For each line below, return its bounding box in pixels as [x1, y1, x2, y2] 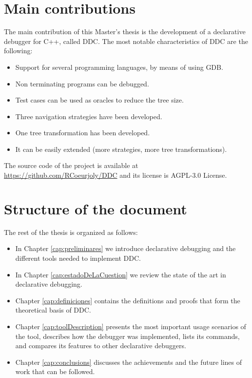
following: [4, 45, 33, 56]
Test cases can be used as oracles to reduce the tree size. [15, 95, 184, 105]
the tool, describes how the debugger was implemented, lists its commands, [15, 331, 240, 341]
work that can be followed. [15, 366, 95, 377]
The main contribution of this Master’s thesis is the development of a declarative [4, 26, 246, 37]
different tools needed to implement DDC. [15, 252, 141, 263]
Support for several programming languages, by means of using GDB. [15, 62, 223, 72]
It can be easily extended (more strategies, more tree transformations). [15, 144, 227, 154]
